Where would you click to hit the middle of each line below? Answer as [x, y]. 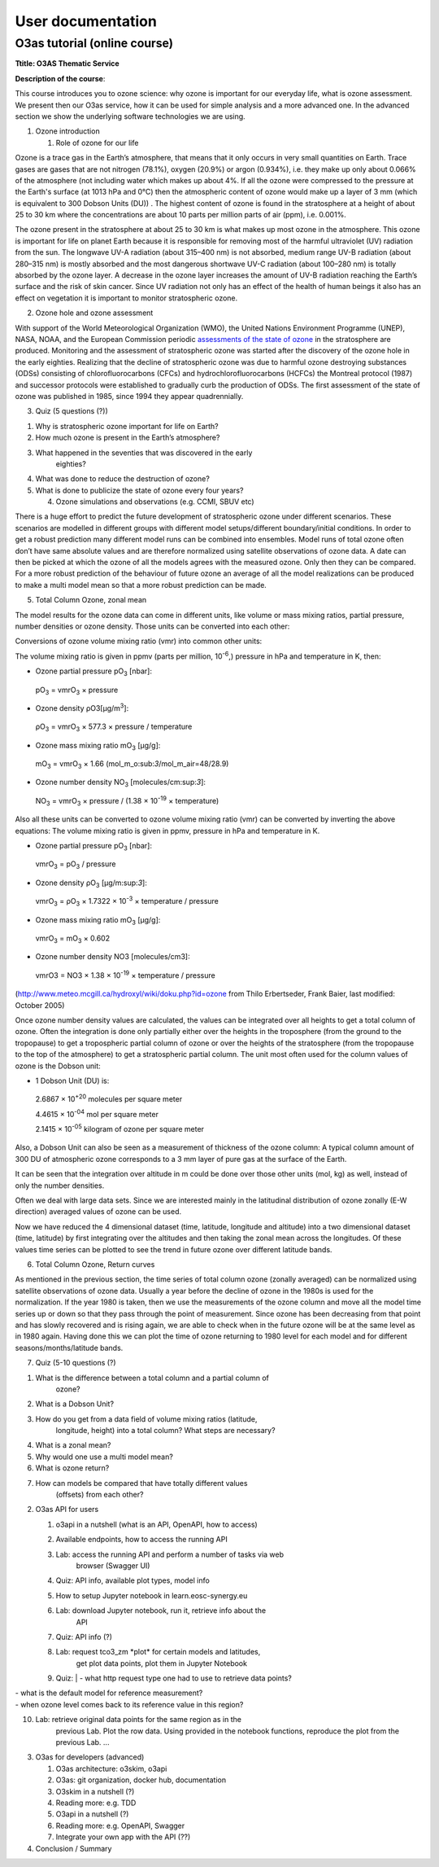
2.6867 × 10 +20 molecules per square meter [109, 1098]
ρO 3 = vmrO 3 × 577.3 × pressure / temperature [114, 728]
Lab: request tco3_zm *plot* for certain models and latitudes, [158, 1652]
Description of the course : [60, 78]
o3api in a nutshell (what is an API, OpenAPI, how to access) [156, 1524]
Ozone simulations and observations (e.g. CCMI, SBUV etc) [155, 502]
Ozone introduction [68, 131]
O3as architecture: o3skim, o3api [111, 1768]
